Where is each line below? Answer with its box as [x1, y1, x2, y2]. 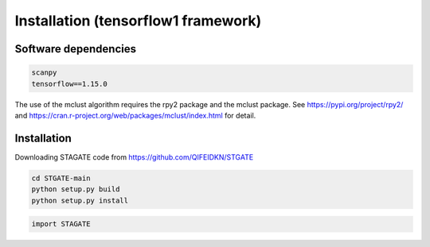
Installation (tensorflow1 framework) [14, 12, 262, 29]
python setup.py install [31, 195, 129, 205]
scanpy [31, 68, 57, 77]
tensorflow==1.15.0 [31, 79, 107, 88]
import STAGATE [31, 219, 91, 229]
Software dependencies [14, 42, 137, 56]
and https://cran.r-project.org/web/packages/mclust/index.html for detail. [14, 110, 256, 120]
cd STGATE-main [31, 173, 91, 183]
